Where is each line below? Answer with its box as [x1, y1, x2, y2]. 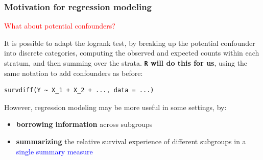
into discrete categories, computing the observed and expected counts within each [4, 47, 259, 58]
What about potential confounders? [4, 20, 115, 31]
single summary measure [16, 146, 93, 156]
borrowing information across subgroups [16, 119, 153, 129]
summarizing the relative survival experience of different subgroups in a [16, 136, 246, 147]
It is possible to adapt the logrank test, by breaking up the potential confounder [4, 37, 255, 48]
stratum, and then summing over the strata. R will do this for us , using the [4, 58, 248, 68]
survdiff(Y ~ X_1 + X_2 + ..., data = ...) [4, 87, 154, 94]
